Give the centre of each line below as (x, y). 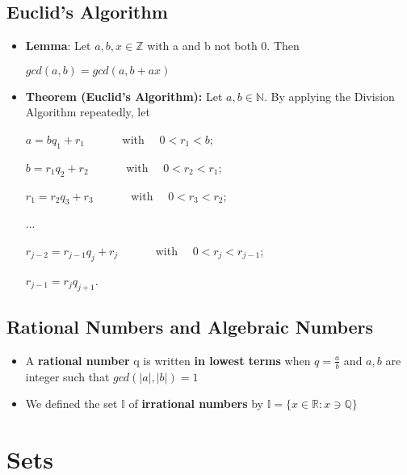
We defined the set (71, 404)
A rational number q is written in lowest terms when (168, 360)
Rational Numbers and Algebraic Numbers (190, 326)
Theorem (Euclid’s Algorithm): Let (124, 96)
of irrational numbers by (196, 404)
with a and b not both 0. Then (223, 46)
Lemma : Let (58, 46)
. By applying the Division (329, 96)
